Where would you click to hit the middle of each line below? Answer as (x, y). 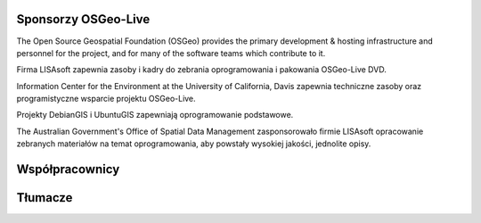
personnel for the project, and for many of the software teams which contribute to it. (171, 53)
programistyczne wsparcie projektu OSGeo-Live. (106, 99)
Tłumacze (45, 198)
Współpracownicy (68, 169)
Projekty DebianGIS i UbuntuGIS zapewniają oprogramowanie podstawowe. (155, 115)
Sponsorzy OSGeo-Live (83, 19)
